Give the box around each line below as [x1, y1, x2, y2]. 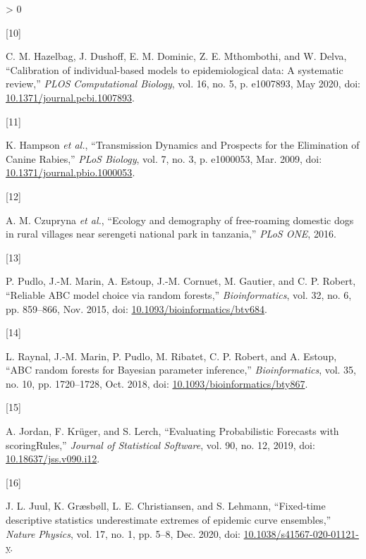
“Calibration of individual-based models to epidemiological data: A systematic [6, 62, 343, 77]
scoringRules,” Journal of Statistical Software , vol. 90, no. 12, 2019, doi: [6, 437, 315, 452]
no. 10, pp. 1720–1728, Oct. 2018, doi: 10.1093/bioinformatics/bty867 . [6, 376, 308, 391]
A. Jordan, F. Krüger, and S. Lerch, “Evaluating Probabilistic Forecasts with [6, 424, 339, 438]
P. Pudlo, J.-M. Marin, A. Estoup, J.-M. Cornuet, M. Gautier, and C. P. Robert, [6, 274, 356, 288]
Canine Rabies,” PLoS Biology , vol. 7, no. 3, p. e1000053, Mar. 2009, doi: [6, 151, 322, 166]
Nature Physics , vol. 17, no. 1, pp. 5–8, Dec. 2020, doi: [6, 526, 240, 541]
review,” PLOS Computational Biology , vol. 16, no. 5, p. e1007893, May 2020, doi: [6, 76, 360, 91]
